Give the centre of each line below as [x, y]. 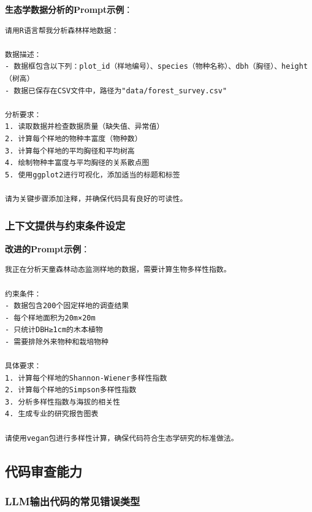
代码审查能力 [44, 471]
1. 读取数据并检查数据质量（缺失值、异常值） [85, 127]
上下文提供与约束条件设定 [65, 226]
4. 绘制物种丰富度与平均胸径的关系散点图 [77, 163]
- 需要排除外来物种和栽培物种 [57, 342]
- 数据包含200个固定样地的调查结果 [67, 306]
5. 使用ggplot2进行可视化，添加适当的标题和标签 [93, 175]
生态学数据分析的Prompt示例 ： [69, 9]
